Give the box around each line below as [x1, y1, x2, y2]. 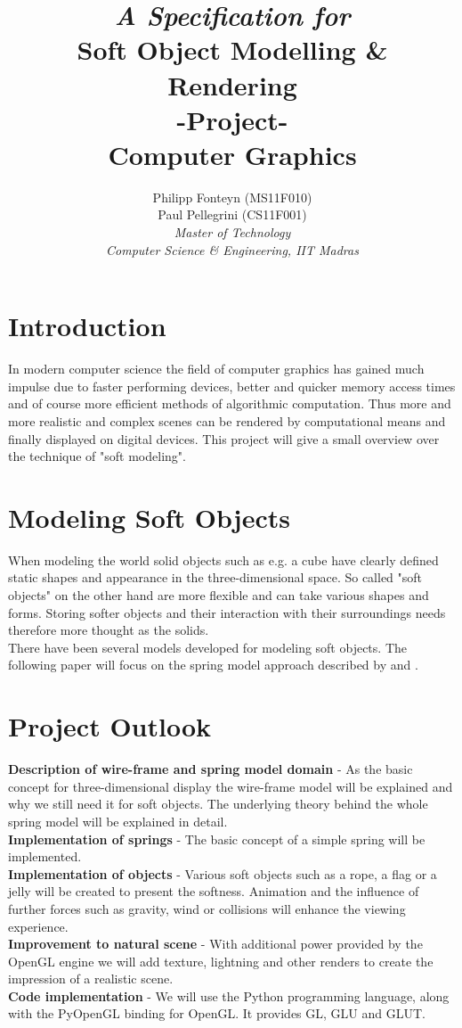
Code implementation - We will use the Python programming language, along [8, 986, 450, 1005]
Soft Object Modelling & [77, 31, 388, 68]
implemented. [8, 847, 82, 866]
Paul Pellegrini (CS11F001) [158, 205, 307, 224]
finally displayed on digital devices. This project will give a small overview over [8, 429, 440, 448]
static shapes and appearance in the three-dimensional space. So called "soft [8, 568, 423, 587]
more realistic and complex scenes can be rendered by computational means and [8, 411, 446, 430]
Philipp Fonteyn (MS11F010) [152, 187, 312, 206]
